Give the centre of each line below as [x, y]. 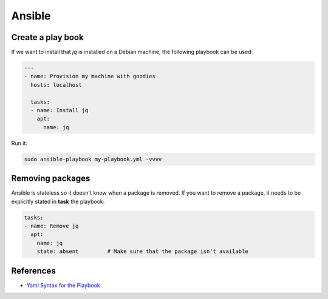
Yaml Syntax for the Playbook [63, 285]
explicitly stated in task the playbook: [58, 201]
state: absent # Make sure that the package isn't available [142, 251]
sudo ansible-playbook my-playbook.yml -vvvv [93, 159]
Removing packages [51, 179]
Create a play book [48, 37]
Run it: [19, 143]
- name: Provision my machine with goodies [90, 76]
